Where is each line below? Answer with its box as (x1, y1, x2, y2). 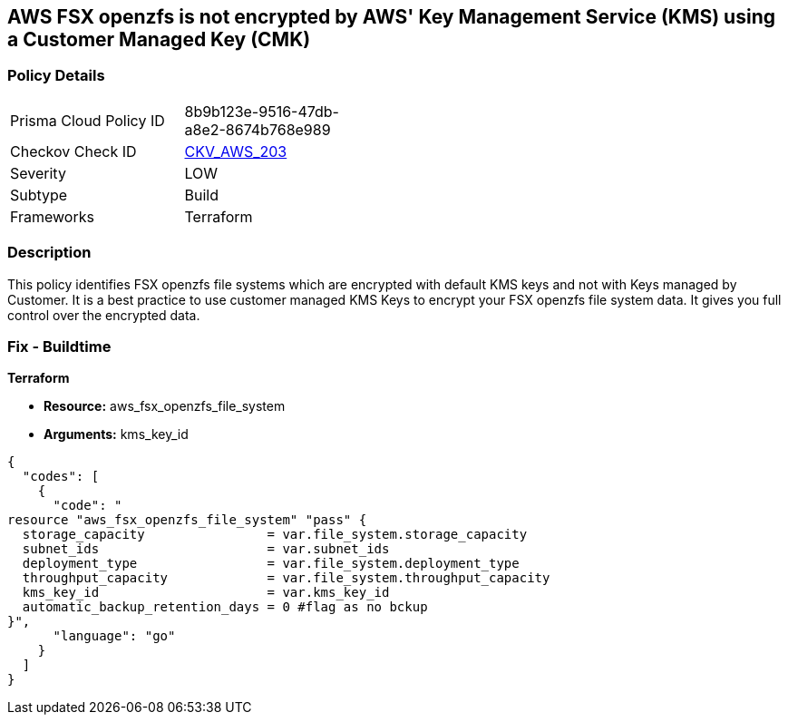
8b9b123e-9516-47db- (184, 102, 339, 121)
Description (7, 243, 92, 262)
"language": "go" (53, 629, 176, 644)
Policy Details (7, 66, 105, 85)
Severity (10, 163, 66, 182)
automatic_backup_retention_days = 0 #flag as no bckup (22, 600, 428, 615)
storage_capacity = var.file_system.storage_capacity (22, 527, 528, 542)
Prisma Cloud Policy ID (10, 111, 165, 130)
